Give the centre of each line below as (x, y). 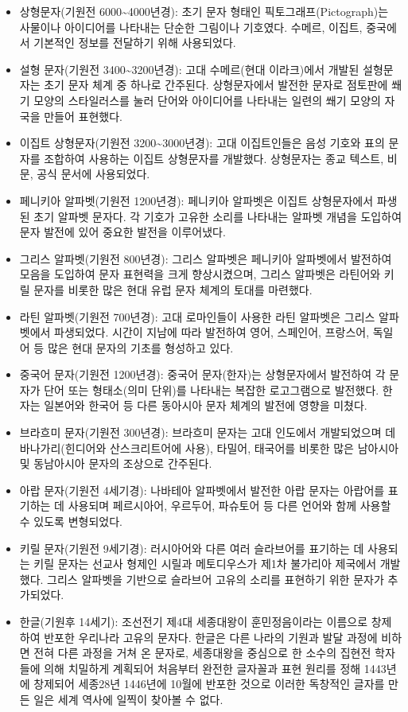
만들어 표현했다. (83, 116)
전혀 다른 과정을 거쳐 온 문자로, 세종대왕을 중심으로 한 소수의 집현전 (202, 653)
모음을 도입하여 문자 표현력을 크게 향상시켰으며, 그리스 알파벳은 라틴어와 (200, 274)
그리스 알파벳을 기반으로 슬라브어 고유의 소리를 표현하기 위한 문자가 (216, 579)
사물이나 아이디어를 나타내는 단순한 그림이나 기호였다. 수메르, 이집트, (191, 27)
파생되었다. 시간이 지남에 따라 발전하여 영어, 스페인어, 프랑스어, (212, 332)
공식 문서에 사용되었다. (93, 174)
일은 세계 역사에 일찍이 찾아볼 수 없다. (128, 699)
